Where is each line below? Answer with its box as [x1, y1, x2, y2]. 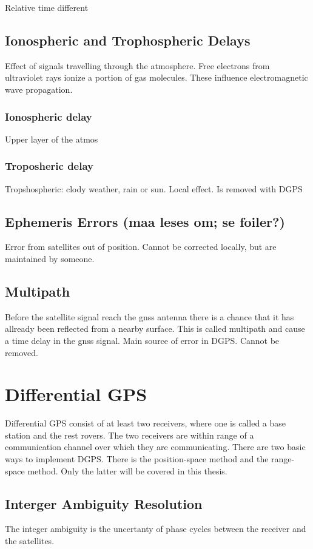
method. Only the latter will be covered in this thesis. [27, 464, 227, 477]
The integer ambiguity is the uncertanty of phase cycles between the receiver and [5, 522, 306, 535]
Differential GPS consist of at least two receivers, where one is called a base [5, 417, 286, 429]
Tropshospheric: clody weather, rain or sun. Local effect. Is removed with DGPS [5, 182, 303, 195]
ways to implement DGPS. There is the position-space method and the [5, 453, 269, 465]
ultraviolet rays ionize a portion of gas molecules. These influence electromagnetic [5, 71, 308, 84]
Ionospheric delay [5, 109, 92, 124]
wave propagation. [5, 83, 73, 95]
